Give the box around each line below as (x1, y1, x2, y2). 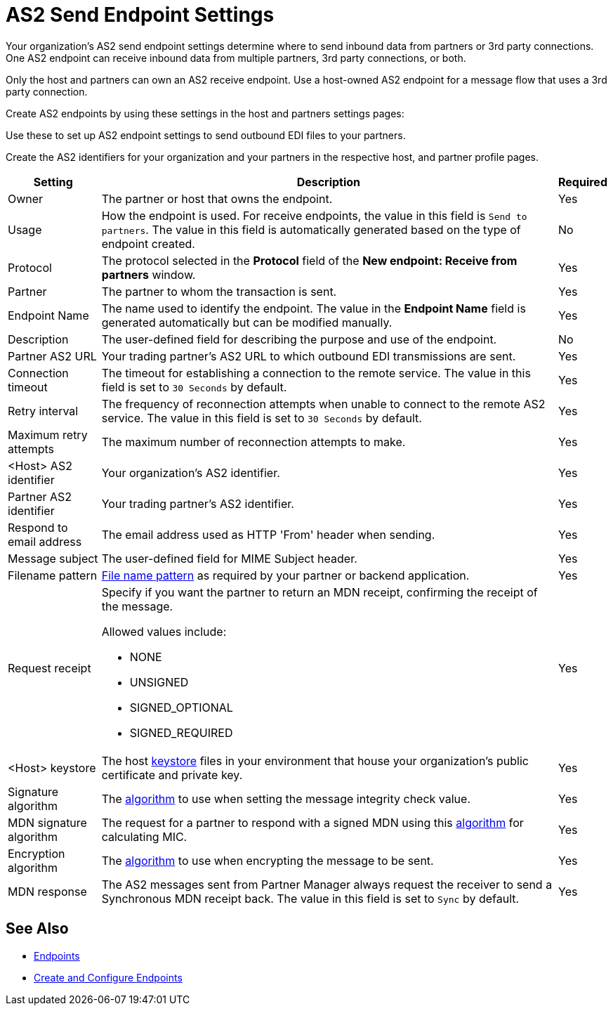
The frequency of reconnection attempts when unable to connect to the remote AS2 (101, 396, 546, 411)
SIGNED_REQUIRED (129, 725, 233, 740)
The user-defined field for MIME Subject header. (101, 551, 357, 566)
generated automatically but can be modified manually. (101, 315, 393, 330)
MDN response (8, 884, 87, 899)
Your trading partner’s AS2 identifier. (101, 496, 294, 511)
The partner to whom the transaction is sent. (101, 284, 337, 299)
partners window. (101, 267, 196, 282)
